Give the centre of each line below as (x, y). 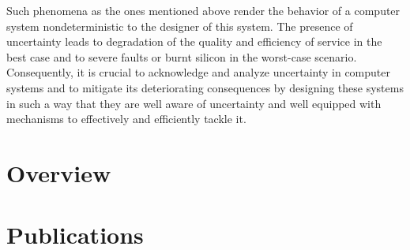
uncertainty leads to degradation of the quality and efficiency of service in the (194, 41)
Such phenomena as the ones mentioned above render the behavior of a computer (203, 10)
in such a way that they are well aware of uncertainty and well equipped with (194, 103)
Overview (59, 172)
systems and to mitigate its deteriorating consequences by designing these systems (205, 87)
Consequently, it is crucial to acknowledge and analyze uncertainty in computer (198, 72)
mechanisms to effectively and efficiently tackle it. (126, 119)
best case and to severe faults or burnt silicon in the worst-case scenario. (182, 56)
